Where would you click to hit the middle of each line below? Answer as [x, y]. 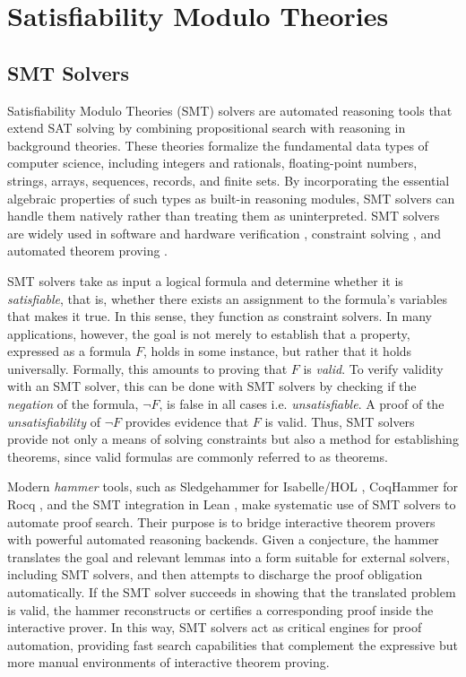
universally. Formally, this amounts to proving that [147, 368]
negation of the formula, [73, 404]
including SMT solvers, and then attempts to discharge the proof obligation [215, 574]
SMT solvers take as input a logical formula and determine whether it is [205, 280]
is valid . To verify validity [373, 368]
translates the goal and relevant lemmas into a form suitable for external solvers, [229, 556]
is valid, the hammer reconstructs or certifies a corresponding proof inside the [220, 609]
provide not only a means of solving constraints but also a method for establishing [233, 439]
